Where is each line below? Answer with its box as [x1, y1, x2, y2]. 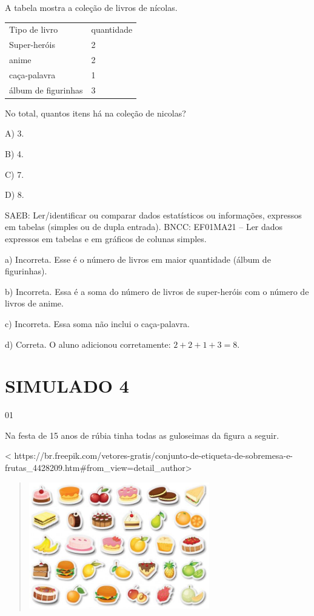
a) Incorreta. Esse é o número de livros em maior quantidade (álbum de [5, 252, 271, 265]
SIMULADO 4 [5, 373, 129, 398]
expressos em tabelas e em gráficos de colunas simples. [5, 232, 207, 245]
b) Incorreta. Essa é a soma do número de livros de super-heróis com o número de [5, 285, 309, 297]
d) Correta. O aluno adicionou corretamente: [5, 337, 171, 350]
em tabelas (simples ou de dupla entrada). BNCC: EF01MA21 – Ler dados [5, 220, 283, 233]
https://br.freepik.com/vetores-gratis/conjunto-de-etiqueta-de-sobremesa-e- [14, 449, 293, 462]
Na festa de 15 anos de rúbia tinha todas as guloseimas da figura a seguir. [5, 428, 279, 441]
